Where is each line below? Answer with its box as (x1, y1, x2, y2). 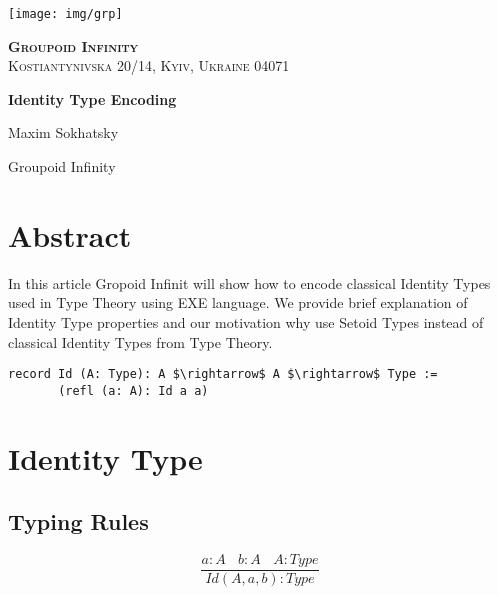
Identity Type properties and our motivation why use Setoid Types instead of (8, 311, 484, 332)
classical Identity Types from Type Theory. (8, 331, 273, 352)
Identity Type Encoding (8, 88, 177, 109)
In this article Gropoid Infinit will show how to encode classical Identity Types (8, 272, 491, 293)
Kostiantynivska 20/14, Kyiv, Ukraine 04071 (8, 55, 290, 76)
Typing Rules (8, 506, 149, 537)
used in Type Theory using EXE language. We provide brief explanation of (8, 292, 468, 313)
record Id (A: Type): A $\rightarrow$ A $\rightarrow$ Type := (8, 367, 438, 382)
